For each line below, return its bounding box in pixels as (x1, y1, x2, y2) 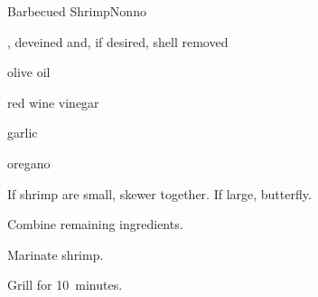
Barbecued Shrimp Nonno (7, 2, 146, 20)
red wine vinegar (7, 92, 99, 111)
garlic (7, 123, 38, 142)
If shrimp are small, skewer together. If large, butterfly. (7, 184, 312, 203)
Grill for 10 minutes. (7, 275, 123, 294)
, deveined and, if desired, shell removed (7, 32, 229, 51)
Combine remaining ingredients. (7, 215, 183, 234)
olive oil (7, 62, 51, 81)
